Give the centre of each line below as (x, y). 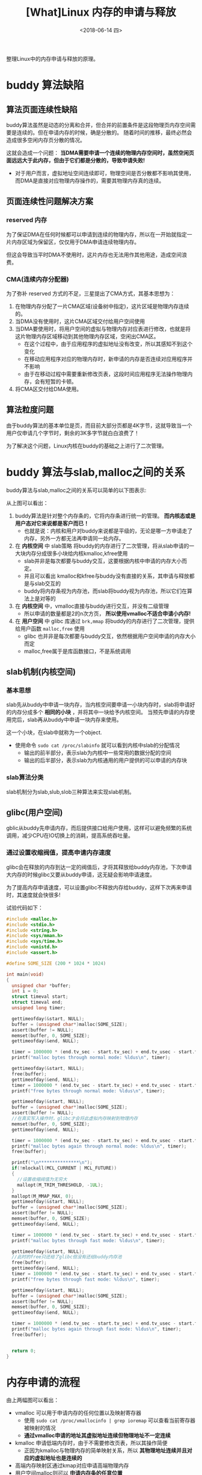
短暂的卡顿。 (61, 381)
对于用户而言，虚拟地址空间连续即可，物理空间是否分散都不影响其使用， (104, 173)
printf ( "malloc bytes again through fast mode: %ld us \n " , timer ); (96, 1329)
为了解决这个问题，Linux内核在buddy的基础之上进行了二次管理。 (87, 445)
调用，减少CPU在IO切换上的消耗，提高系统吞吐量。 (70, 836)
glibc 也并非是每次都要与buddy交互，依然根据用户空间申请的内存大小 (110, 636)
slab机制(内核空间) (41, 672)
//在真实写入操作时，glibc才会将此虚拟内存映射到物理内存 (75, 1119)
